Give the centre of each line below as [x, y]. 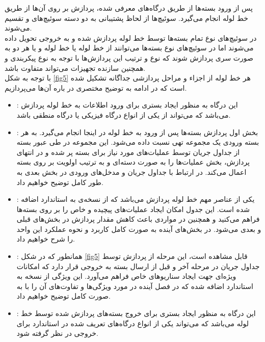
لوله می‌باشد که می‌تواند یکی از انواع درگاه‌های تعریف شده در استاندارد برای [132, 323]
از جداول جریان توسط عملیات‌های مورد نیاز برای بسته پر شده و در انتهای [128, 152]
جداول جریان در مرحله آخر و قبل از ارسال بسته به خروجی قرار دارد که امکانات [138, 266]
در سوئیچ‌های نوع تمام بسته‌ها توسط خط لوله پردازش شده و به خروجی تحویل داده [131, 37]
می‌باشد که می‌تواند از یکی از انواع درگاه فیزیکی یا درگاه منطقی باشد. [124, 114]
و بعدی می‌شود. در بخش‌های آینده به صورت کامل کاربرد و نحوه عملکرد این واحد [139, 229]
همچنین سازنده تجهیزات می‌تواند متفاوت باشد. [75, 68]
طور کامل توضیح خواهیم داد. [60, 182]
